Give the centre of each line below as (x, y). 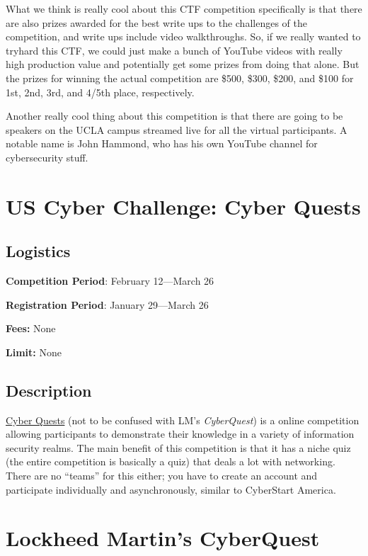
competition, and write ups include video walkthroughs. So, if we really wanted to (183, 36)
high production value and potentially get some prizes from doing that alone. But (183, 64)
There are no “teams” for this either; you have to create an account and (162, 476)
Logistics (38, 251)
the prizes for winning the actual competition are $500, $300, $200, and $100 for (180, 78)
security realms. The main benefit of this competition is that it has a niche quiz (178, 447)
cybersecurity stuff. (47, 157)
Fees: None (31, 328)
